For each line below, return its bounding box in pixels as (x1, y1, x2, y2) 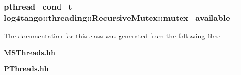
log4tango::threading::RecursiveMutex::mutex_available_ (4, 11, 237, 23)
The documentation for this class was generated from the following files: (4, 31, 221, 41)
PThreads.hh (4, 63, 49, 74)
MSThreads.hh (4, 47, 55, 57)
